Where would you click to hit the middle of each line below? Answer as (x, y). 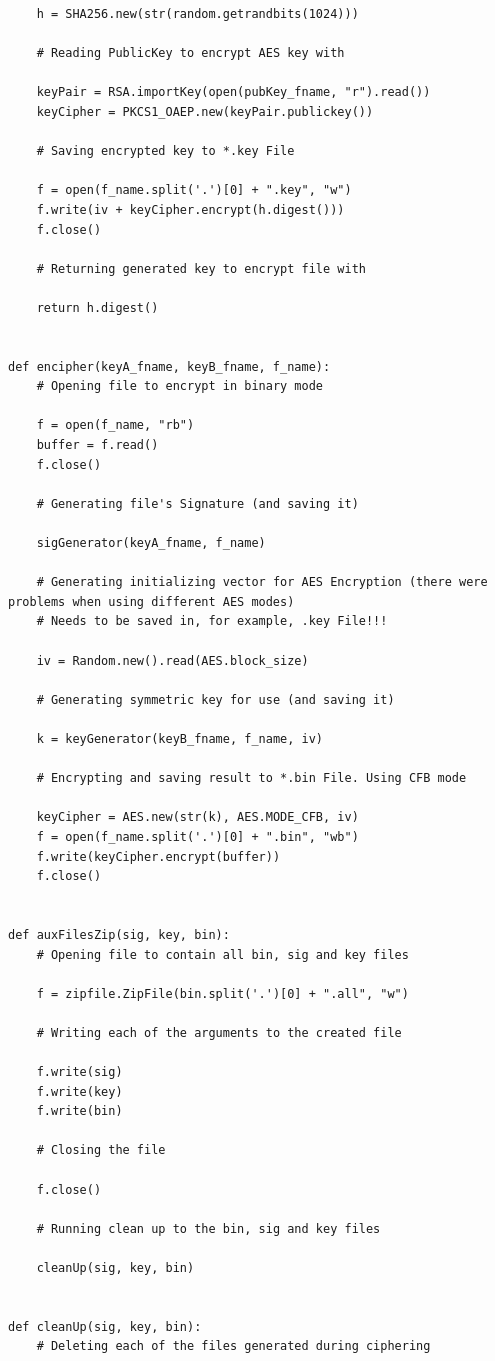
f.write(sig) (79, 1072)
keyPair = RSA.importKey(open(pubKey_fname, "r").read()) (233, 92)
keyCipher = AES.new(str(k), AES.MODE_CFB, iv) (197, 817)
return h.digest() (97, 307)
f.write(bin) (79, 1111)
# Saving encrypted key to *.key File (165, 151)
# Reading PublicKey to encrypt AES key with (190, 53)
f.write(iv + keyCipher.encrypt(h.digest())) (190, 209)
